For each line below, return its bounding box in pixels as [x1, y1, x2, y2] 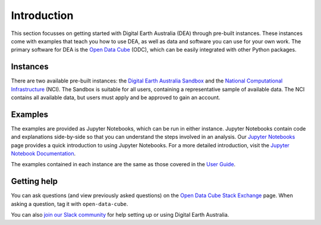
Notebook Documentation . [11, 150, 76, 157]
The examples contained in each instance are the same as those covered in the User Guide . [11, 161, 236, 168]
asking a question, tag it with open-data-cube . [11, 200, 128, 207]
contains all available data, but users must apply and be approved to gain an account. [11, 94, 221, 101]
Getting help [11, 176, 58, 186]
